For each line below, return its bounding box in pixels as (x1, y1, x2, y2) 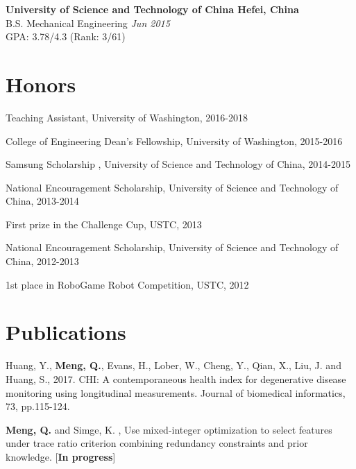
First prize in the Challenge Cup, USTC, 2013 (6, 216, 202, 231)
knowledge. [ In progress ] (6, 449, 116, 463)
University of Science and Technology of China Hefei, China (6, 2, 299, 16)
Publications (6, 318, 126, 346)
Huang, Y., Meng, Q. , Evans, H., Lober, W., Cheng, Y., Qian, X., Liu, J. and (6, 358, 341, 373)
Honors (6, 69, 76, 98)
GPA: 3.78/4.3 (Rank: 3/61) (6, 29, 126, 44)
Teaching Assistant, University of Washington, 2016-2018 (6, 110, 248, 124)
